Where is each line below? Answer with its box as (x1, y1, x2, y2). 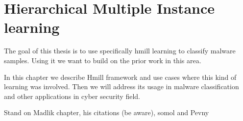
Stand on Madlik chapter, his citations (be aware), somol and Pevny (4, 107, 209, 118)
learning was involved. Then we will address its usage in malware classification (4, 81, 239, 92)
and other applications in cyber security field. (4, 91, 140, 101)
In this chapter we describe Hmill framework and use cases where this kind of (4, 72, 237, 82)
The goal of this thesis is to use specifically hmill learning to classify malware (4, 46, 236, 56)
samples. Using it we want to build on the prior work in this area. (4, 55, 201, 65)
